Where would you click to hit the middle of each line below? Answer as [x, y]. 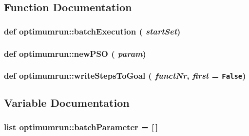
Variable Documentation [67, 103]
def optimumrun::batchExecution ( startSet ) [92, 31]
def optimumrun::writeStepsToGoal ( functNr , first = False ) [125, 76]
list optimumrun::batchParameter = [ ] [81, 127]
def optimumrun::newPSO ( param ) [75, 53]
